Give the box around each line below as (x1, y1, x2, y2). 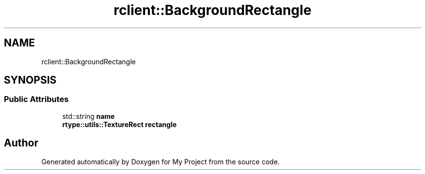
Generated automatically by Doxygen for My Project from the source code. (41, 157, 280, 166)
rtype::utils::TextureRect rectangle (62, 120, 177, 129)
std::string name (62, 112, 115, 120)
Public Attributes (4, 94, 69, 104)
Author (4, 137, 38, 149)
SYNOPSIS (4, 74, 57, 87)
